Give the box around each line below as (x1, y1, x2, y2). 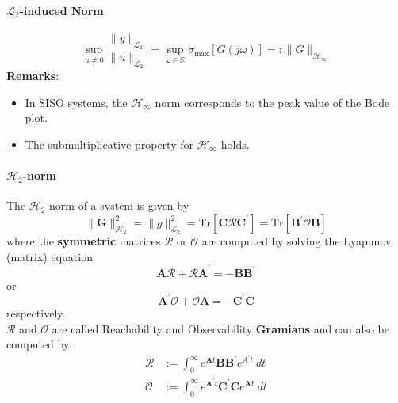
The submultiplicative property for (25, 136, 193, 153)
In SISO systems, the (25, 93, 128, 110)
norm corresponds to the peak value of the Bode (155, 93, 390, 110)
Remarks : (6, 67, 59, 84)
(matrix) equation (6, 248, 93, 264)
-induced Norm (19, 2, 104, 18)
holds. (220, 136, 250, 153)
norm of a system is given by (49, 197, 189, 214)
